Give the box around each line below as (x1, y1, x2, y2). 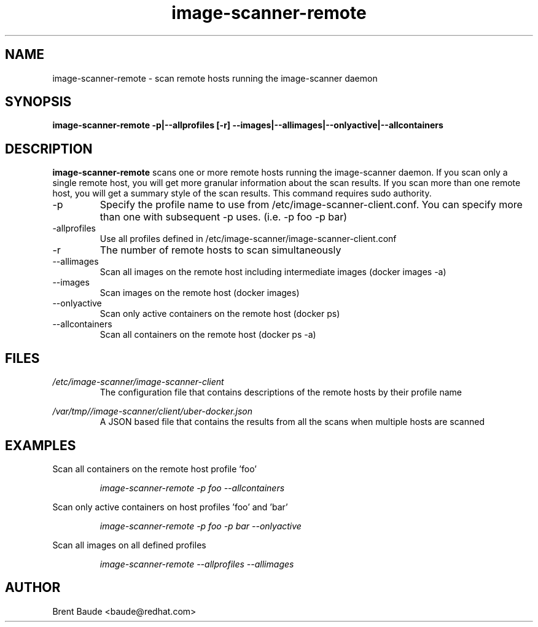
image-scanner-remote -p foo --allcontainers (99, 482, 285, 493)
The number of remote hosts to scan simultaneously (99, 244, 341, 257)
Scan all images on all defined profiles (52, 539, 206, 550)
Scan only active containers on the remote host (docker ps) (99, 308, 340, 319)
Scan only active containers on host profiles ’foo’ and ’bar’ (52, 501, 288, 512)
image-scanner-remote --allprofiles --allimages (99, 558, 294, 569)
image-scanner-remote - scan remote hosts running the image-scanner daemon (52, 72, 378, 84)
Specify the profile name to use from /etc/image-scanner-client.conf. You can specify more (99, 198, 523, 211)
